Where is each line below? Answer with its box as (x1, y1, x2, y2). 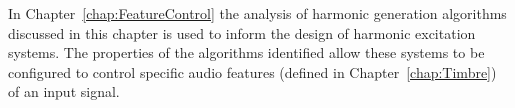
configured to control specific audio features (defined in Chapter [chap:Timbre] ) (8, 61, 497, 82)
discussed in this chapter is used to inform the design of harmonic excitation (8, 22, 476, 43)
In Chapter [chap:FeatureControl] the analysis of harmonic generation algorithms (8, 3, 507, 23)
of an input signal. (8, 81, 120, 102)
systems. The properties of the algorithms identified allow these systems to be (8, 42, 485, 63)
